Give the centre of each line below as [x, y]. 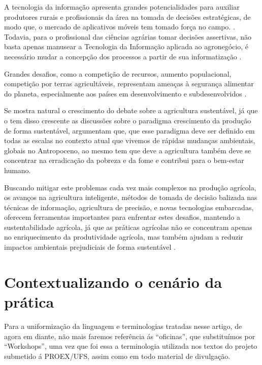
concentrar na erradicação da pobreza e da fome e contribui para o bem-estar [124, 160]
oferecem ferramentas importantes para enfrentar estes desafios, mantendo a [122, 217]
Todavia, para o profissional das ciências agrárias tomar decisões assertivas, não [128, 36]
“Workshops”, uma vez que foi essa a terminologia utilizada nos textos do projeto [131, 346]
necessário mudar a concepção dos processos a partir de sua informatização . [123, 56]
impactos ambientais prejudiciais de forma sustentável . [90, 247]
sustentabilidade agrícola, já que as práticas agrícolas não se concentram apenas [128, 227]
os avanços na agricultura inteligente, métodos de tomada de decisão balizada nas [131, 197]
